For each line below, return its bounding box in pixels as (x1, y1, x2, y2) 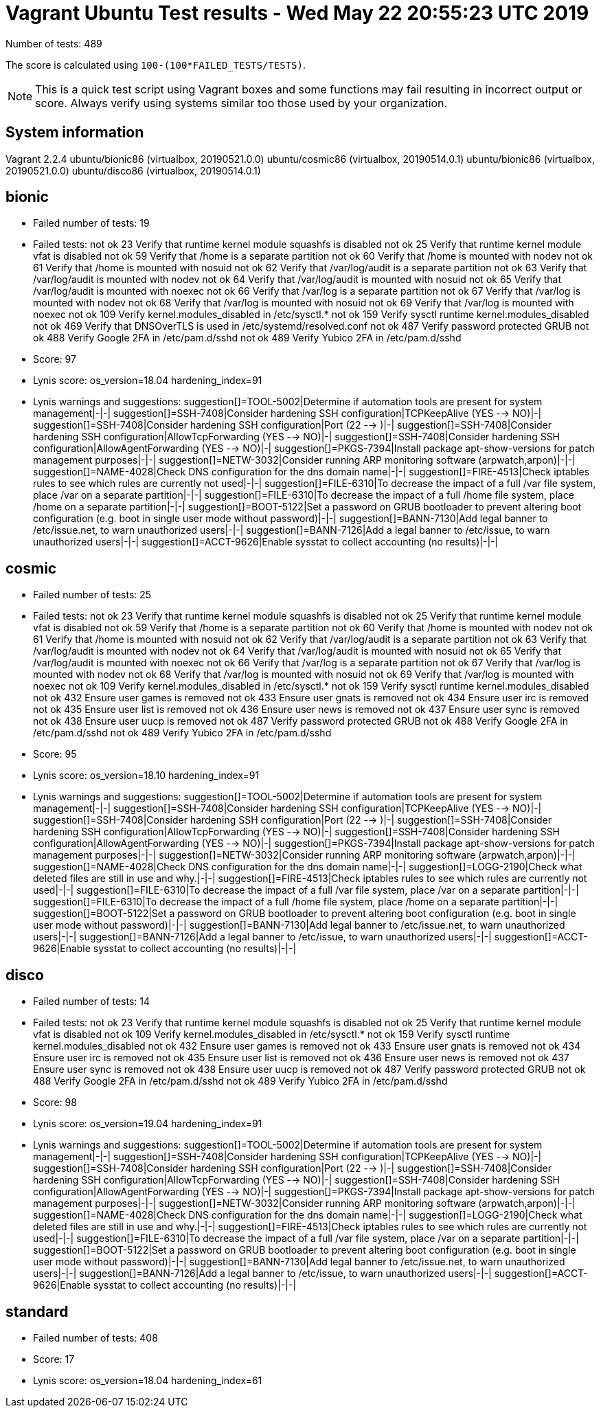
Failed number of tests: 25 (33, 589, 152, 601)
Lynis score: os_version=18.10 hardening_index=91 (33, 769, 260, 782)
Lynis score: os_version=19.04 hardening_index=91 (33, 1118, 262, 1130)
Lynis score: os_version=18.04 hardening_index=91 (33, 374, 262, 387)
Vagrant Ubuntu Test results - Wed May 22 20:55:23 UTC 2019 (5, 1, 589, 25)
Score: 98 (33, 1096, 77, 1109)
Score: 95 (33, 748, 77, 760)
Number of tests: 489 (5, 37, 102, 49)
